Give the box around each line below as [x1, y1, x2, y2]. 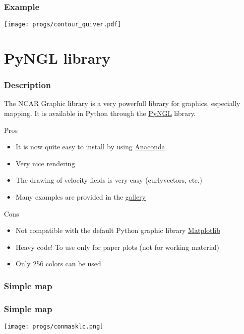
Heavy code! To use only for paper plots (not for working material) [15, 241, 220, 252]
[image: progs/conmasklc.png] [4, 323, 104, 331]
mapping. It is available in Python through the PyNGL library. [4, 108, 196, 118]
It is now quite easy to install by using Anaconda [15, 141, 165, 152]
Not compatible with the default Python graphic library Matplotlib [15, 225, 221, 235]
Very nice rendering [15, 158, 75, 168]
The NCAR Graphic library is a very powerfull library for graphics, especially [4, 98, 241, 109]
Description [4, 79, 51, 91]
